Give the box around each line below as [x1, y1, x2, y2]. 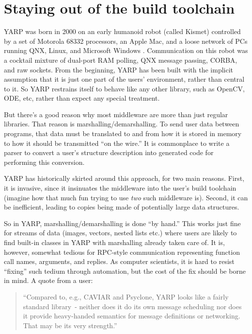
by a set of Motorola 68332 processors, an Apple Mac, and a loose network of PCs [4, 35, 248, 46]
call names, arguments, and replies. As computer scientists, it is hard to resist [4, 256, 235, 266]
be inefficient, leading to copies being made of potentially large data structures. [4, 202, 239, 212]
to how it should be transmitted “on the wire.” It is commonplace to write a [4, 138, 230, 148]
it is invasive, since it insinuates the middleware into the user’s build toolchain [4, 183, 236, 193]
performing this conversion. [4, 157, 85, 167]
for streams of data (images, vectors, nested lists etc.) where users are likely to [4, 228, 237, 238]
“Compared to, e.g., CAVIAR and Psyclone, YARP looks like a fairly [23, 291, 229, 301]
